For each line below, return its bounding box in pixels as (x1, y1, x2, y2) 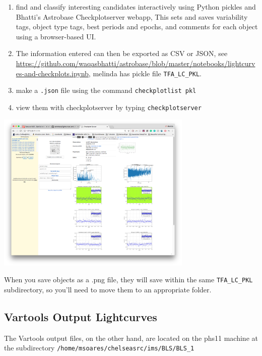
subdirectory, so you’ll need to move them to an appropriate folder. (4, 284, 212, 294)
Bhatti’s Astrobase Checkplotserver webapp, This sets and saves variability (16, 11, 248, 22)
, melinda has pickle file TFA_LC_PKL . (88, 68, 202, 78)
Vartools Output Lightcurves (4, 309, 157, 324)
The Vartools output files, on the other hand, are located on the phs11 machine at (4, 332, 258, 343)
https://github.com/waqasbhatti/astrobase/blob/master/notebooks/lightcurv (16, 58, 255, 68)
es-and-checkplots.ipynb (16, 68, 89, 78)
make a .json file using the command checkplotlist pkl (16, 85, 196, 95)
